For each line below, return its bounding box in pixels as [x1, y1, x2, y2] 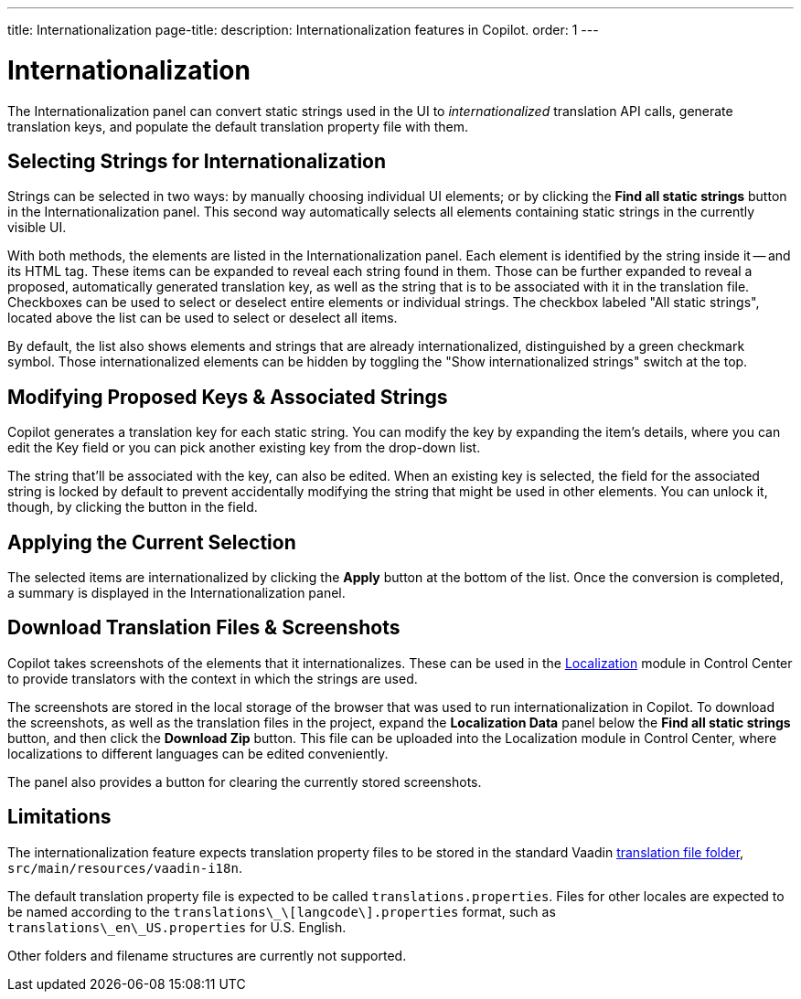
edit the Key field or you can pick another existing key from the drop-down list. [7, 440, 481, 456]
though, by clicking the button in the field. [7, 499, 258, 515]
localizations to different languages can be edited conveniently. [7, 745, 389, 761]
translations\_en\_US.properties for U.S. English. [7, 919, 347, 935]
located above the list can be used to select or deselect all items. [7, 310, 398, 326]
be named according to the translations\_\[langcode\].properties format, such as [7, 903, 556, 919]
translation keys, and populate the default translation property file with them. [7, 118, 468, 134]
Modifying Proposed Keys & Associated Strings [7, 385, 448, 409]
